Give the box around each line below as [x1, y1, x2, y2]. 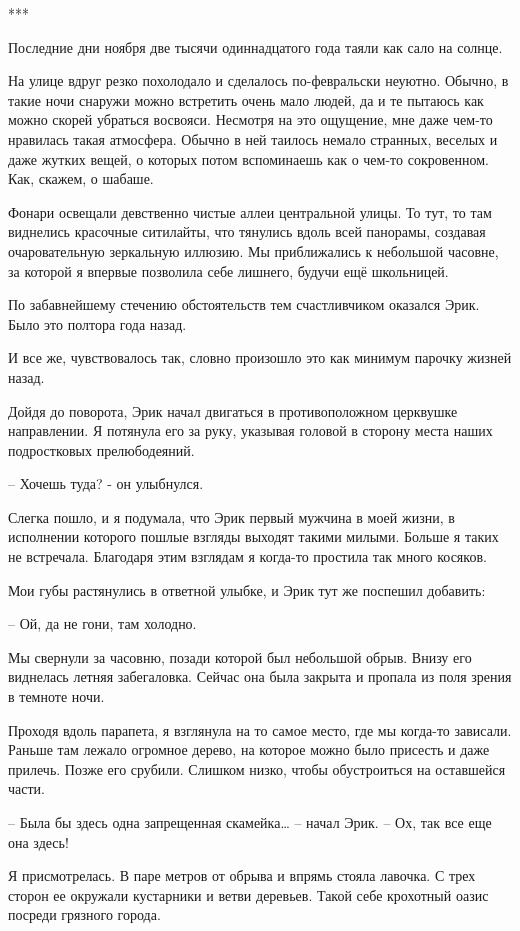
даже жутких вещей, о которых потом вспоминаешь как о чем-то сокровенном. [8, 148, 489, 169]
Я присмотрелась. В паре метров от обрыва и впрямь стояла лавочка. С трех [8, 865, 476, 886]
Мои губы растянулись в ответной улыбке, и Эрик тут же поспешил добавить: [8, 579, 486, 600]
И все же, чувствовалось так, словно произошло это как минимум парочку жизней [8, 347, 512, 368]
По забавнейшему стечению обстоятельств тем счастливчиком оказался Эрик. [8, 294, 480, 315]
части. [8, 778, 45, 799]
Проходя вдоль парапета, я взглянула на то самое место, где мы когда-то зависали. [8, 719, 512, 740]
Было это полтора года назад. [8, 313, 187, 334]
